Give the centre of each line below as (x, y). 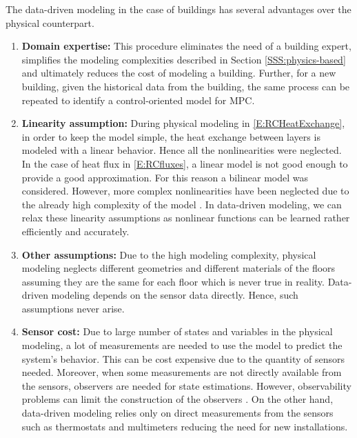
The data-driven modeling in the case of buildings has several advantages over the (178, 9)
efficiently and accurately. (75, 231)
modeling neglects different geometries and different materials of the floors (178, 268)
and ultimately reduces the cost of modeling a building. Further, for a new (179, 73)
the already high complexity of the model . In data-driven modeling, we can (182, 204)
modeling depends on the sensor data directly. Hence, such (175, 295)
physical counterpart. (50, 22)
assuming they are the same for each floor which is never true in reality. (173, 281)
